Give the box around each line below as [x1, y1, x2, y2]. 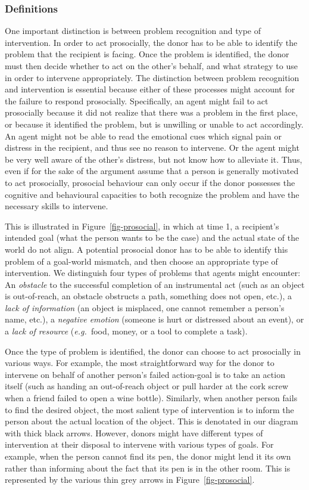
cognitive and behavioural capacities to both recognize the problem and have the [5, 188, 299, 200]
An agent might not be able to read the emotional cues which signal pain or [5, 129, 282, 142]
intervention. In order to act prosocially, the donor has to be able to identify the [5, 36, 298, 48]
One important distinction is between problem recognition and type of [5, 24, 261, 37]
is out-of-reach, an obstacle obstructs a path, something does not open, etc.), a [5, 290, 292, 302]
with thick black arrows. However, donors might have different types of [5, 426, 263, 439]
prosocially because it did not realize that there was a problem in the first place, [5, 106, 298, 119]
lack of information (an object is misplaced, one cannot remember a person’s [5, 301, 285, 314]
